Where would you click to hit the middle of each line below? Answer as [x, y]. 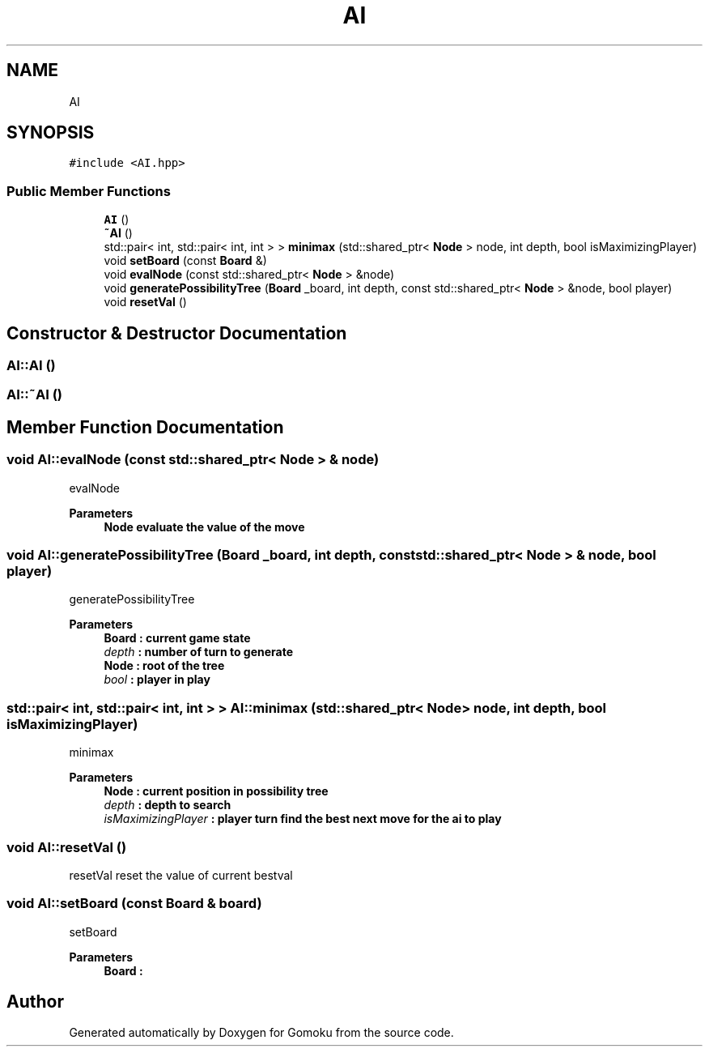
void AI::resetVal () [67, 847]
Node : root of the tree [164, 666]
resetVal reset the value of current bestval [181, 875]
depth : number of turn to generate [199, 652]
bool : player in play [157, 680]
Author [35, 1002]
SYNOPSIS [51, 133]
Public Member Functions [89, 191]
